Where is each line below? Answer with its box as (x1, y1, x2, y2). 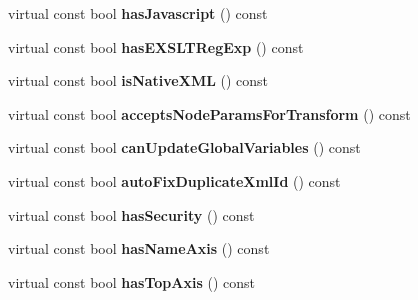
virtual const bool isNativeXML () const (8, 70, 269, 91)
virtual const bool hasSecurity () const (8, 204, 255, 225)
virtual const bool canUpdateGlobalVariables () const (8, 137, 361, 158)
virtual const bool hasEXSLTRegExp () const (8, 36, 304, 57)
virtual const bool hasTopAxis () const (8, 271, 255, 292)
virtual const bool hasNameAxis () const (8, 238, 270, 259)
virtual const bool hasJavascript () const (8, 3, 268, 23)
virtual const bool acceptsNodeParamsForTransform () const (8, 103, 411, 124)
